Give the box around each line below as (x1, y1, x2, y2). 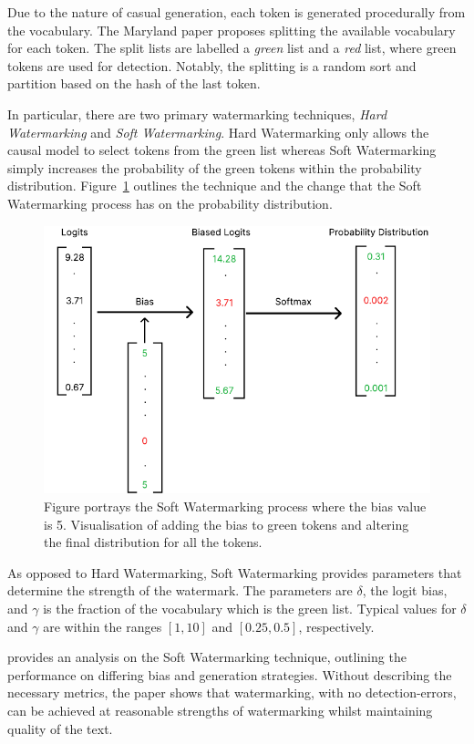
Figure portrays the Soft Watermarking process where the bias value (44, 496, 427, 515)
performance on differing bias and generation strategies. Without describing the (7, 665, 452, 684)
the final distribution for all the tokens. (44, 532, 263, 552)
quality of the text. (7, 718, 113, 738)
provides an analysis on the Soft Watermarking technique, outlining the (7, 647, 407, 666)
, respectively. (298, 616, 375, 635)
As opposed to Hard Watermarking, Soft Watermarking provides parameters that (7, 563, 462, 582)
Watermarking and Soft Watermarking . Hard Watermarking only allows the (7, 122, 429, 141)
